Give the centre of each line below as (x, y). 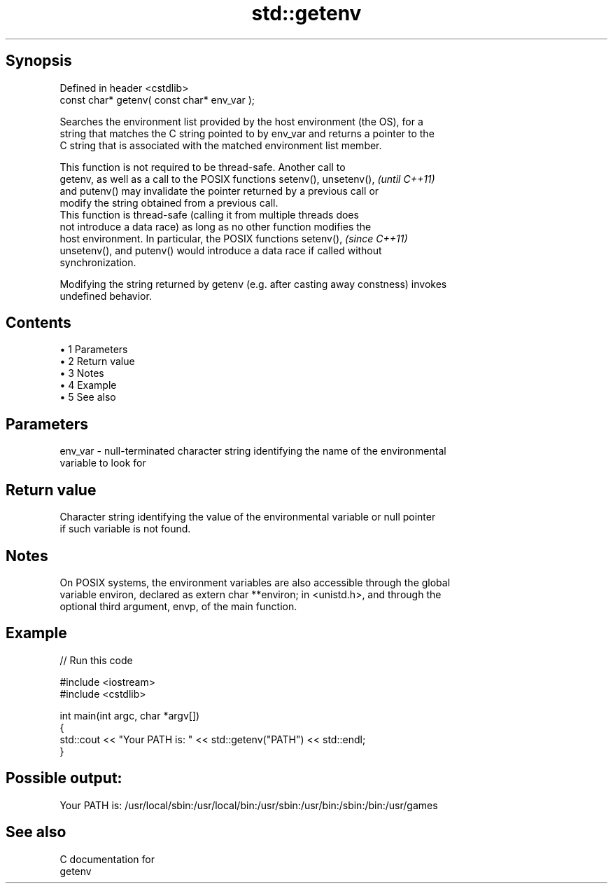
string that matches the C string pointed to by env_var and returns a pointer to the (247, 133)
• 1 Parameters (94, 350)
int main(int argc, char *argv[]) (130, 715)
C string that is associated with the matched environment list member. (221, 145)
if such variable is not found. (125, 529)
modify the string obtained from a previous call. (169, 202)
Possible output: (64, 778)
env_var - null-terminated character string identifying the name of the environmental (253, 451)
